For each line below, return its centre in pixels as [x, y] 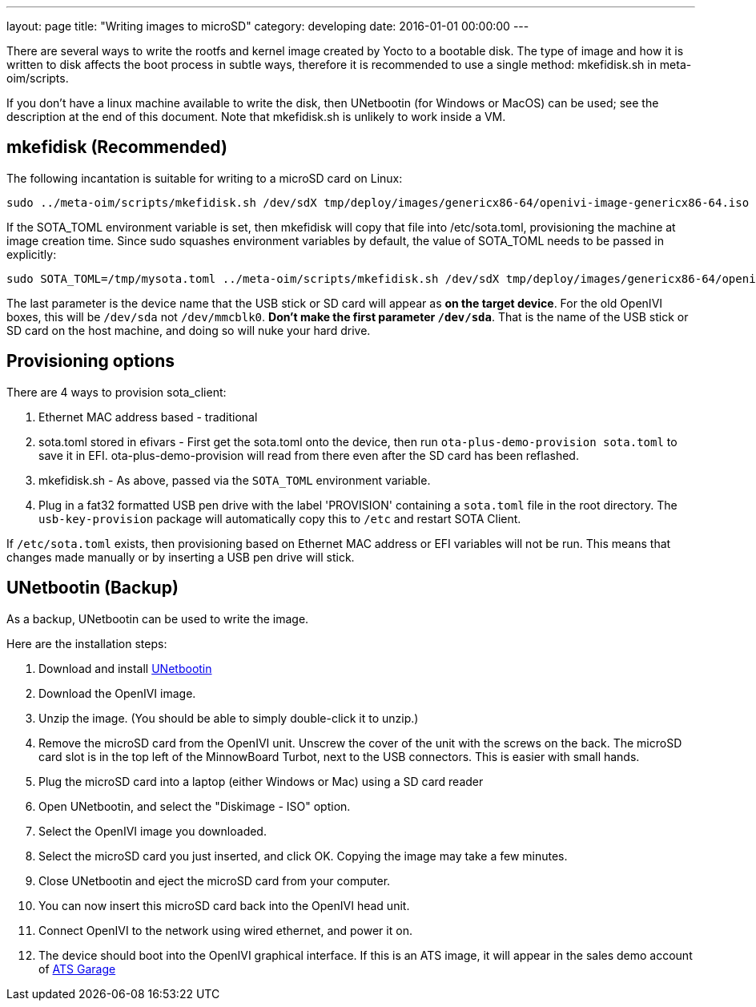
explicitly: [32, 254]
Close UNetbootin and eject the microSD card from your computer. [215, 880]
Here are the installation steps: [87, 643]
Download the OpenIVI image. [117, 693]
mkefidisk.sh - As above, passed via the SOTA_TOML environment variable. [235, 480]
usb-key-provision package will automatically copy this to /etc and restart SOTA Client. [280, 518]
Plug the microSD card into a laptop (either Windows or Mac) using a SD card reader [261, 781]
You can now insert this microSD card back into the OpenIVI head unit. [224, 905]
